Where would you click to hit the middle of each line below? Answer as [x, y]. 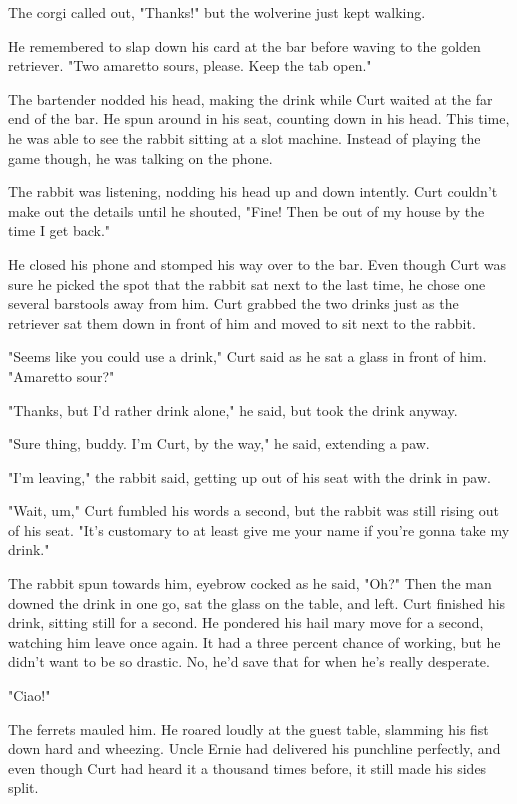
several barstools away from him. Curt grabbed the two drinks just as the [233, 303]
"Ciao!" [29, 695]
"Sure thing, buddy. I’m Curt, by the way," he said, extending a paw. [219, 443]
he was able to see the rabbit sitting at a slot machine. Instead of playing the [244, 137]
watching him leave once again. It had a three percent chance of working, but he [254, 641]
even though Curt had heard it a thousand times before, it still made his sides [247, 767]
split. [23, 787]
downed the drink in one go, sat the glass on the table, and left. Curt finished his [257, 602]
